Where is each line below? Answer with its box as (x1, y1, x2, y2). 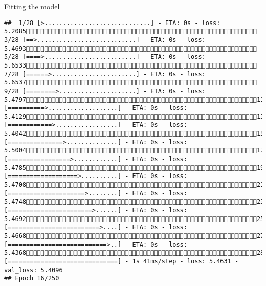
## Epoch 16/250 (4, 275, 59, 282)
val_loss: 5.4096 (4, 266, 63, 274)
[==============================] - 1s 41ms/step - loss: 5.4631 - (4, 257, 239, 265)
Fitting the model (4, 1, 60, 11)
